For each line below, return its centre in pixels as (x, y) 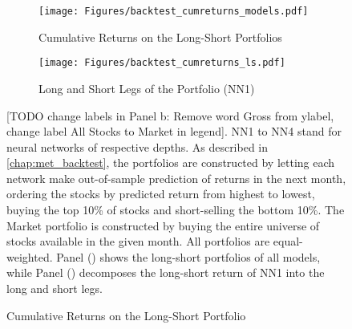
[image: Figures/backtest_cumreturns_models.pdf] (174, 11)
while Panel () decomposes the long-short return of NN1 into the (166, 272)
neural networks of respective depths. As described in (138, 146)
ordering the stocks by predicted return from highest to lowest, (161, 194)
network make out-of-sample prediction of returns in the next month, (176, 178)
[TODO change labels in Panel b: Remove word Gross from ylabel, (170, 115)
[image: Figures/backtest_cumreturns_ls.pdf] (162, 63)
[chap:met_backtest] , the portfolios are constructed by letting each (171, 162)
